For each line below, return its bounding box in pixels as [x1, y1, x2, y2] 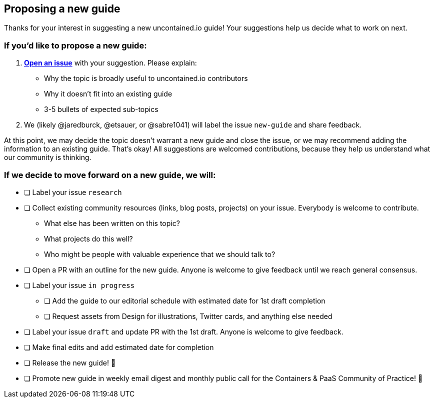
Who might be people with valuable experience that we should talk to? [44, 249, 275, 258]
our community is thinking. [4, 153, 91, 162]
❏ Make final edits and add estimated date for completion [24, 342, 214, 351]
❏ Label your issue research [24, 187, 122, 196]
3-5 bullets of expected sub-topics [44, 105, 158, 114]
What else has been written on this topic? [44, 218, 180, 227]
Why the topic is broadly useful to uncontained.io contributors [44, 74, 248, 83]
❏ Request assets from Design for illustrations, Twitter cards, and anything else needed [44, 311, 332, 320]
